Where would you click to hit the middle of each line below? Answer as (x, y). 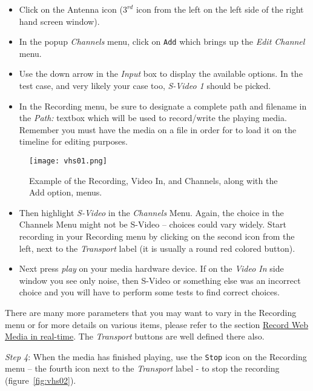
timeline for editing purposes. (73, 141)
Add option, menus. (66, 192)
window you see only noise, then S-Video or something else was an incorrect (160, 280)
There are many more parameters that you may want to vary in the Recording (151, 312)
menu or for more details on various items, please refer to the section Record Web (156, 324)
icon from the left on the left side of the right (220, 9)
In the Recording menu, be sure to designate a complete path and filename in (163, 106)
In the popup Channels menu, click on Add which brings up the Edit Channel (162, 41)
